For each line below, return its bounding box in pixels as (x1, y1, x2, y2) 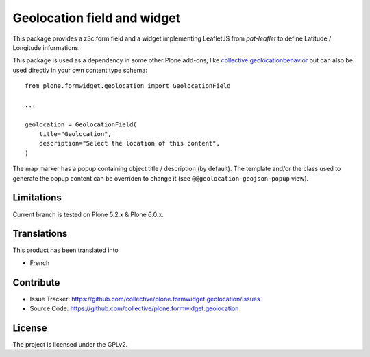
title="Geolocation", (38, 130, 112, 138)
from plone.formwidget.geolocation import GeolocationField (25, 82, 231, 90)
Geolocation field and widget (12, 10, 181, 25)
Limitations (12, 192, 62, 204)
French (29, 258, 50, 267)
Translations (12, 228, 68, 240)
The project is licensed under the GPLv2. (12, 341, 128, 349)
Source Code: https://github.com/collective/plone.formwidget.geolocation (29, 304, 239, 312)
